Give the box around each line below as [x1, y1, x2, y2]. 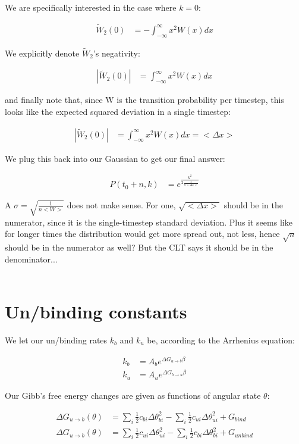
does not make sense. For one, [67, 199, 176, 211]
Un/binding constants [5, 299, 187, 324]
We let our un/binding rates [5, 333, 108, 346]
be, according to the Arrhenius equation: [147, 333, 295, 346]
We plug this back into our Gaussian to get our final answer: [5, 152, 225, 164]
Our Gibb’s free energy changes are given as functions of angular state [5, 389, 261, 401]
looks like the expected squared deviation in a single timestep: [5, 105, 231, 118]
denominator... [5, 252, 58, 265]
